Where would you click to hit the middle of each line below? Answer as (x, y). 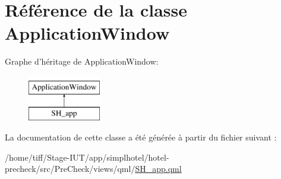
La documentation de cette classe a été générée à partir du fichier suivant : (141, 137)
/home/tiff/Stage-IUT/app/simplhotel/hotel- (87, 157)
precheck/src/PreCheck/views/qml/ (70, 169)
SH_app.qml (158, 169)
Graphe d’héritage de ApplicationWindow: (82, 61)
